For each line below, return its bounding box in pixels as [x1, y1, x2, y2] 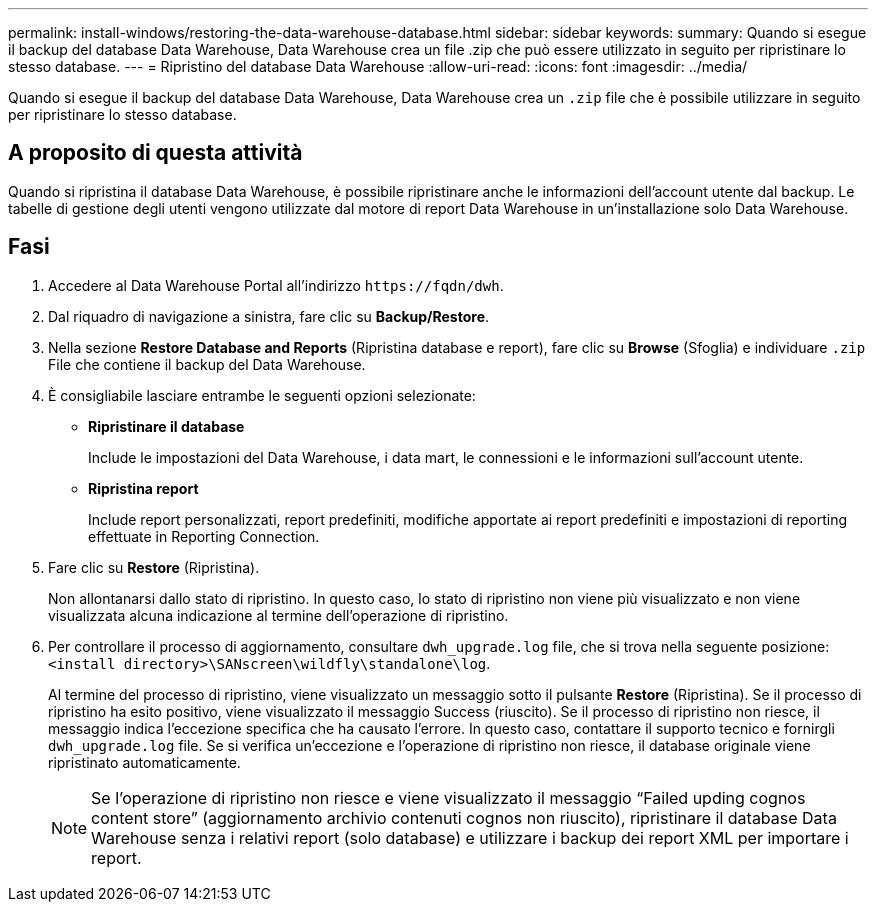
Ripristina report [88, 479, 199, 497]
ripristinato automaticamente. [48, 753, 241, 771]
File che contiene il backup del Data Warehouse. [48, 355, 366, 373]
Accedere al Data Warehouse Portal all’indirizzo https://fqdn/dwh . [48, 276, 504, 294]
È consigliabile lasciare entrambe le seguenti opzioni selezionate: [48, 386, 476, 404]
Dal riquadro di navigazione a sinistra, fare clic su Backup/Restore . [48, 307, 490, 325]
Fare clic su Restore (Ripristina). [48, 558, 260, 576]
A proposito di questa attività [8, 140, 303, 166]
